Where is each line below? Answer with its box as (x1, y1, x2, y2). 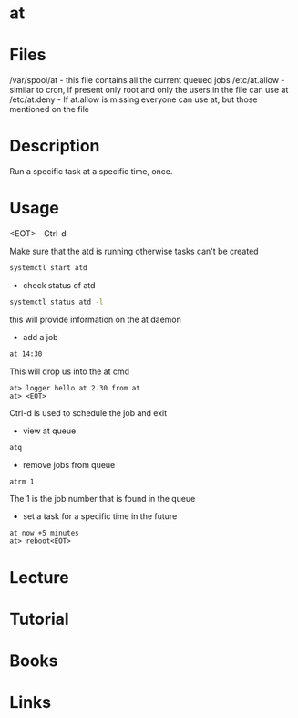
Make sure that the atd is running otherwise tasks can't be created (9, 245, 259, 256)
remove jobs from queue (22, 459, 116, 470)
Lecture (9, 567, 70, 588)
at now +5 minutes (9, 528, 79, 538)
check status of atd (22, 279, 96, 290)
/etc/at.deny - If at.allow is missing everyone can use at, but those (9, 94, 258, 105)
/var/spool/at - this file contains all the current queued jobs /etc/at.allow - (9, 75, 285, 86)
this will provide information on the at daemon (9, 314, 182, 325)
